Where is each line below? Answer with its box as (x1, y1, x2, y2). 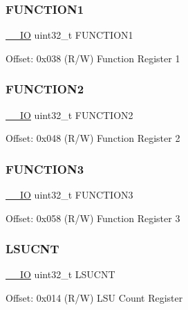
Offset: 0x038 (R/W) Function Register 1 (6, 51, 180, 65)
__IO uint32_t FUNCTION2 (6, 107, 133, 122)
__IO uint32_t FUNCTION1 (6, 28, 133, 42)
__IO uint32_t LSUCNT (6, 267, 115, 282)
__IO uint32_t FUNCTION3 (6, 188, 133, 202)
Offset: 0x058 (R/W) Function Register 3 (6, 210, 180, 225)
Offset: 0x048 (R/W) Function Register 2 (6, 131, 180, 145)
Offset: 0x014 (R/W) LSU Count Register (6, 291, 183, 305)
